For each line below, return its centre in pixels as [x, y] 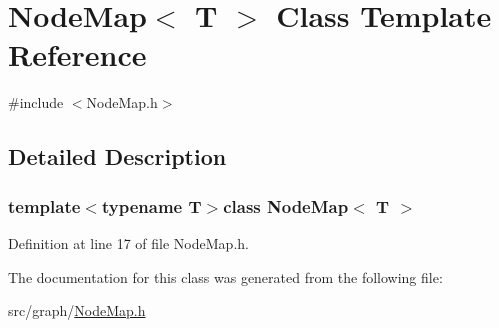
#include [36, 102]
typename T [151, 205]
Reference [77, 54]
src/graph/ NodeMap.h [77, 310]
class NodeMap [286, 205]
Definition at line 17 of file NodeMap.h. [128, 242]
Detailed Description [117, 156]
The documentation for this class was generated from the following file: [225, 276]
